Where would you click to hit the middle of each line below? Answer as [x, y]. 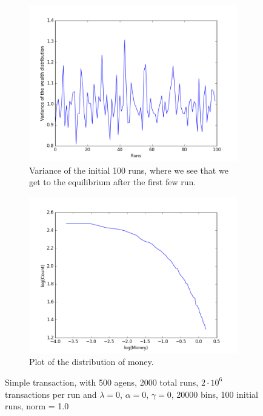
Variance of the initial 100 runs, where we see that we [129, 170]
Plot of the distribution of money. [92, 362]
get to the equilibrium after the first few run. [113, 182]
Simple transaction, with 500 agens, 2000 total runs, [102, 382]
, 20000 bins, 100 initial [215, 394]
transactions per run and [51, 394]
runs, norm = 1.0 [37, 406]
